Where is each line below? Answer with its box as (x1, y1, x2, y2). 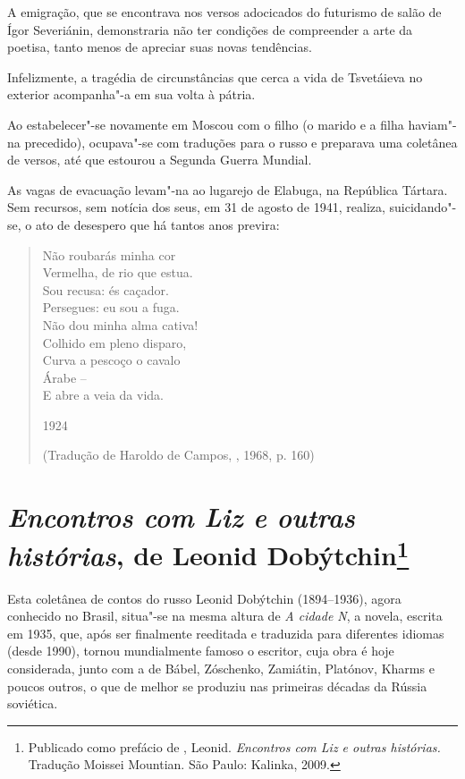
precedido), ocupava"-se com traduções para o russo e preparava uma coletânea (24, 132, 458, 151)
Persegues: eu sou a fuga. (42, 298, 180, 317)
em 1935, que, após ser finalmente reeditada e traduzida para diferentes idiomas (7, 623, 444, 642)
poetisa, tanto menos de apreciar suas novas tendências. (7, 38, 312, 56)
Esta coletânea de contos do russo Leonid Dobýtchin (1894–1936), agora (7, 588, 402, 607)
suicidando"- (389, 198, 457, 216)
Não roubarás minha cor (42, 245, 176, 264)
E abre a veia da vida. (42, 385, 164, 404)
